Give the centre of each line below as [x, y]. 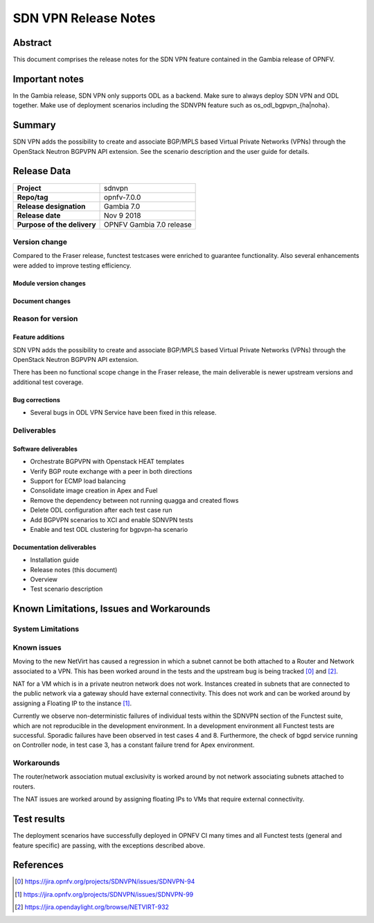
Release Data [42, 171]
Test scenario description [66, 589]
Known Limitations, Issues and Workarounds [112, 609]
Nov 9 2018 [123, 215]
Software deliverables [45, 449]
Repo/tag [33, 197]
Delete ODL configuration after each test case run [101, 510]
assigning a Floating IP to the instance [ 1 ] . [72, 703]
